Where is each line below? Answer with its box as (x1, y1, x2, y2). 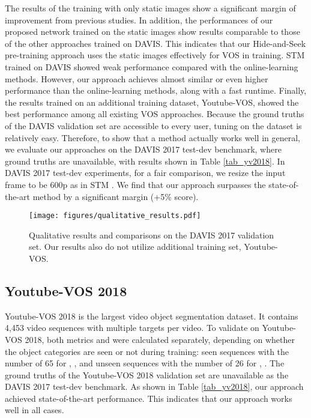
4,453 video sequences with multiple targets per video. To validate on (5, 321, 259, 334)
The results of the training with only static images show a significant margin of (5, 2, 296, 14)
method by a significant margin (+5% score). (32, 190, 199, 202)
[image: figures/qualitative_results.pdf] (29, 211, 201, 220)
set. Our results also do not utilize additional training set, (29, 240, 241, 253)
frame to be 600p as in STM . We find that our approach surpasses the (5, 178, 266, 190)
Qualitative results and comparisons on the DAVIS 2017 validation (29, 228, 274, 241)
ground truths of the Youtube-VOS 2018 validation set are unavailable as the (5, 368, 289, 381)
